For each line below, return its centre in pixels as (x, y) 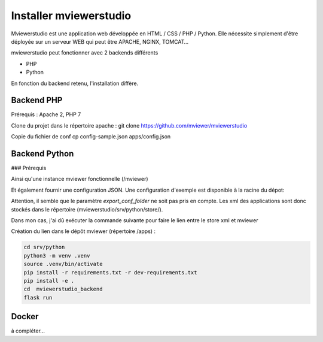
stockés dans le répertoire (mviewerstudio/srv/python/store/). (87, 209)
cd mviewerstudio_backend (63, 289)
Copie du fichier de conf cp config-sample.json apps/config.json (91, 137)
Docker (25, 317)
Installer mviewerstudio (71, 16)
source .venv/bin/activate (63, 264)
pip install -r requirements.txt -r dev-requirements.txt (110, 272)
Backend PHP (37, 100)
